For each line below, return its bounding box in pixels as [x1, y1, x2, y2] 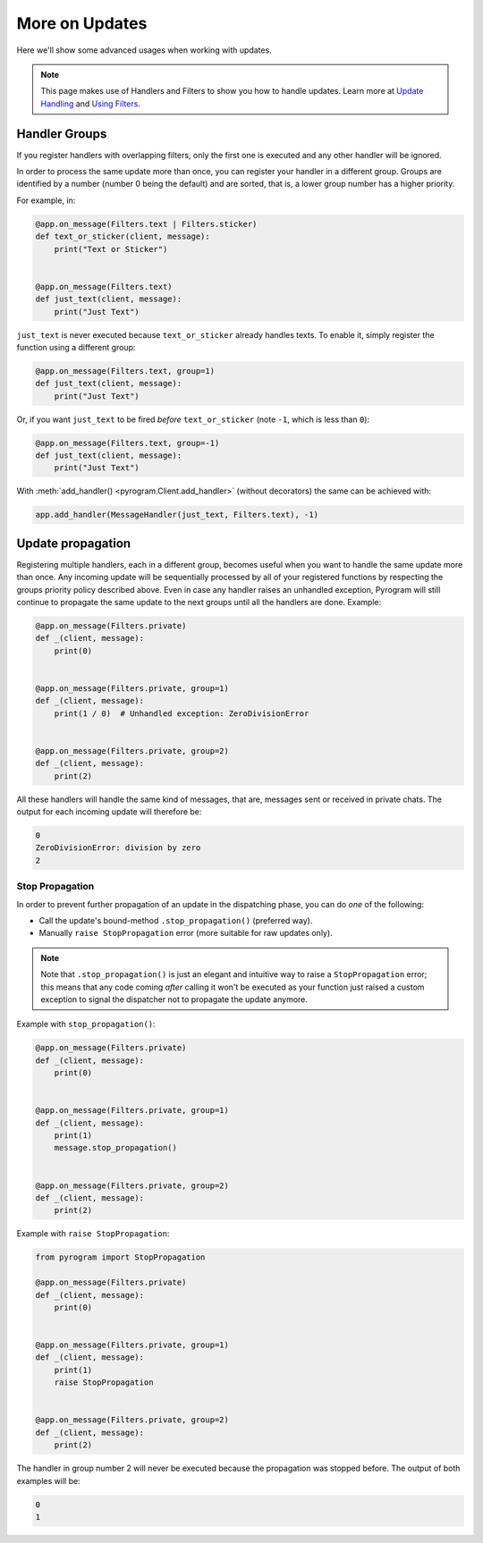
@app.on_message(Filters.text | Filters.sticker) [35, 219, 258, 229]
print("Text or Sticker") [54, 244, 168, 254]
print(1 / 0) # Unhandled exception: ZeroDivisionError [54, 708, 309, 719]
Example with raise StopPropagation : [16, 1228, 170, 1239]
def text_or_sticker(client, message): [35, 232, 210, 241]
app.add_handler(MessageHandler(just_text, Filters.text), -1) [35, 510, 319, 520]
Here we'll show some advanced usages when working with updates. [16, 45, 272, 55]
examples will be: [16, 1475, 80, 1486]
